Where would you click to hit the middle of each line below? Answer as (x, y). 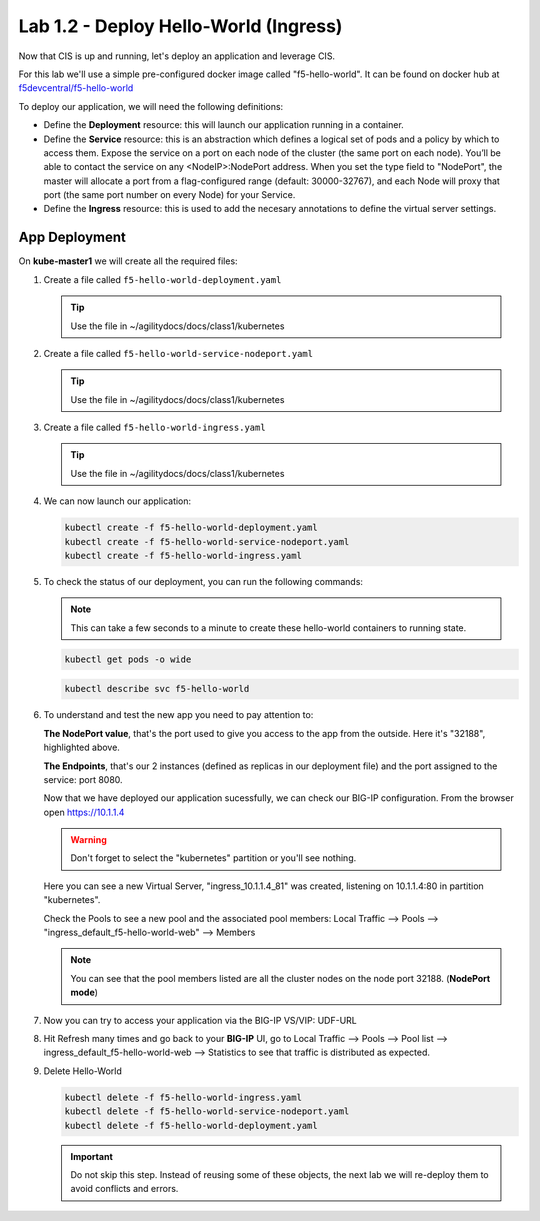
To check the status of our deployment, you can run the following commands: (203, 582)
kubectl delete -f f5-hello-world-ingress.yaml (183, 1097)
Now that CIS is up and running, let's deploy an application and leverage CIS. (176, 56)
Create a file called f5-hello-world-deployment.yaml (162, 279)
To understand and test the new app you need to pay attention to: (178, 715)
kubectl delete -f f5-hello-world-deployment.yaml (191, 1125)
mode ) (84, 992)
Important (92, 1156)
